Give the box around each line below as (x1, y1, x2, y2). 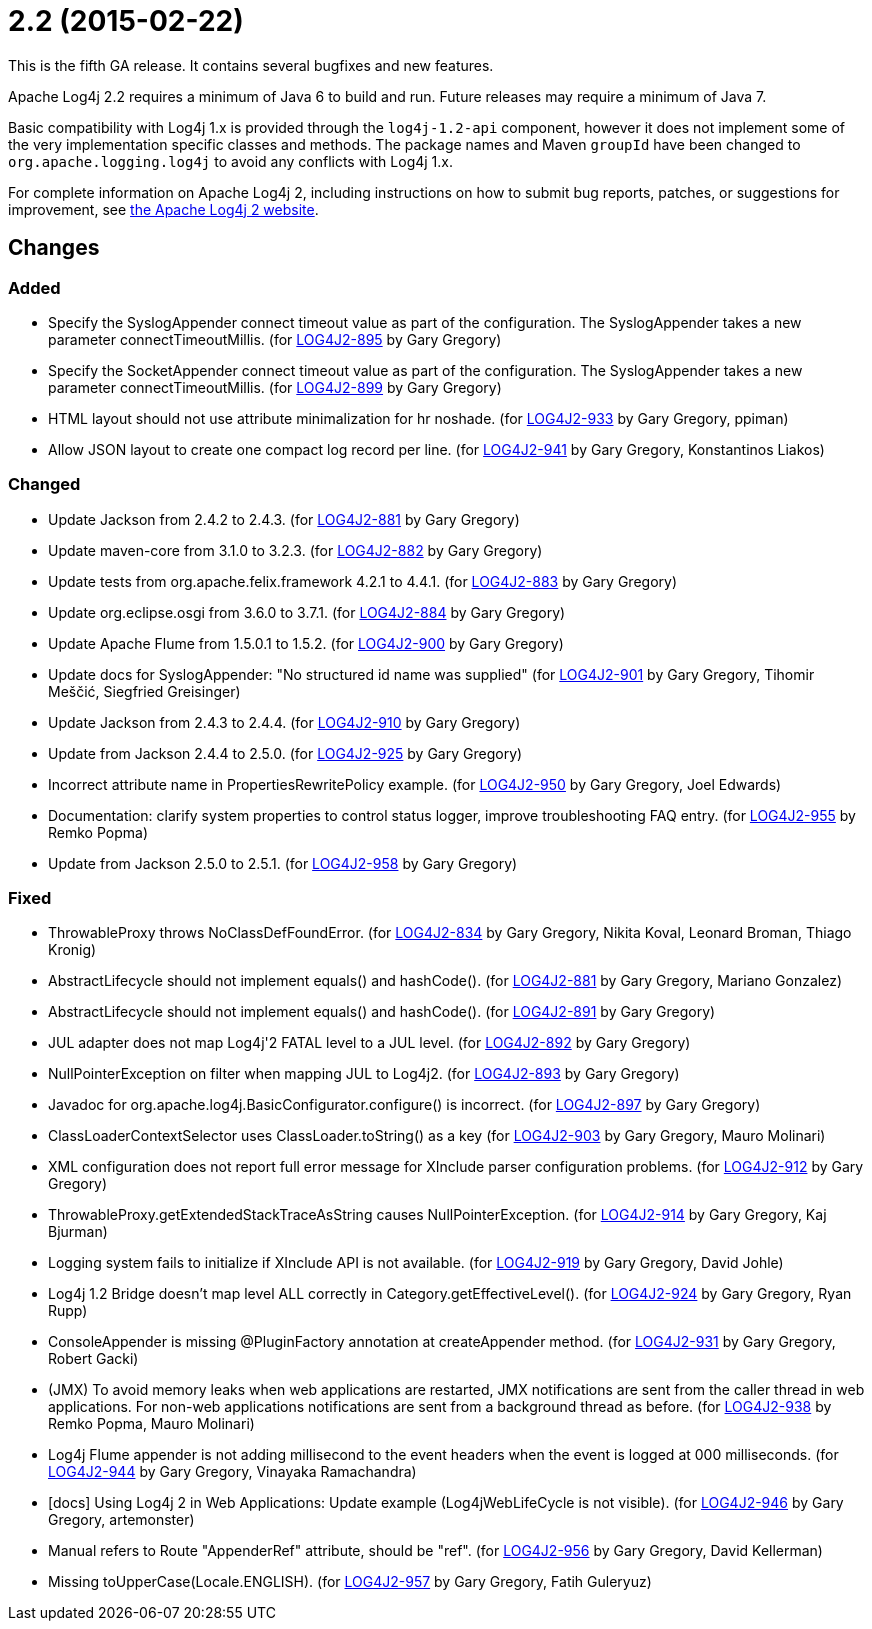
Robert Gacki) (48, 1350, 139, 1368)
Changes (8, 235, 100, 261)
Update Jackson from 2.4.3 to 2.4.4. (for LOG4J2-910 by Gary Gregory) (48, 713, 521, 731)
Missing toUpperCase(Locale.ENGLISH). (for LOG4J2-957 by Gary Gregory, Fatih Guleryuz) (48, 1573, 652, 1591)
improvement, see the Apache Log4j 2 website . (8, 200, 319, 218)
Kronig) (48, 941, 97, 959)
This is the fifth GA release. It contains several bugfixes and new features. (8, 56, 494, 74)
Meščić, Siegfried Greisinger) (48, 682, 241, 700)
